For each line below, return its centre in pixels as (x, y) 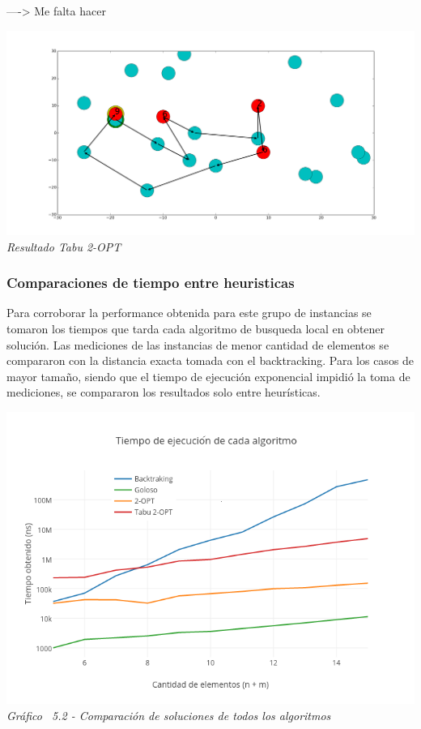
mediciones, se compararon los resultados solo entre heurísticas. (164, 392)
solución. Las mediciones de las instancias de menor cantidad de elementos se (198, 344)
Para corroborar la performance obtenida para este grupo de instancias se (189, 313)
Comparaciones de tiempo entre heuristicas (151, 283)
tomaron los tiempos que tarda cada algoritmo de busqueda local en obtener (196, 329)
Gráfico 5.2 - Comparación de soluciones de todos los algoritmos (169, 715)
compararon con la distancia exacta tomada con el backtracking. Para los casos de (210, 360)
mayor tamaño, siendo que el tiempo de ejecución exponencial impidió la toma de (208, 376)
